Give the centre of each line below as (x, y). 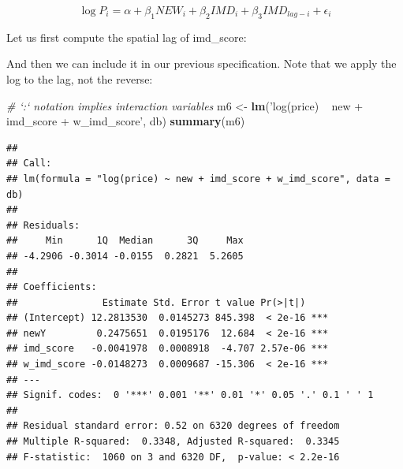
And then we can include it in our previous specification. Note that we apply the (201, 63)
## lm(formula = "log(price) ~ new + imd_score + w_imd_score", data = (198, 179)
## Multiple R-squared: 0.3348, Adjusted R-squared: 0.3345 (173, 442)
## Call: (29, 164)
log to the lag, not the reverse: (80, 78)
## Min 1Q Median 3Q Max (125, 241)
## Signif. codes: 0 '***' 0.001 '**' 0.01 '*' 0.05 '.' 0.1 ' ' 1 (190, 395)
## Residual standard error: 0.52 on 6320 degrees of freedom (173, 426)
